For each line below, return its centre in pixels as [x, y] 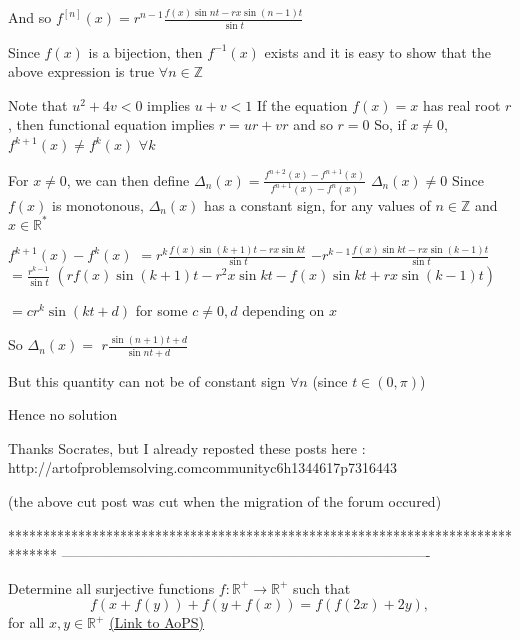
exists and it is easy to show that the [377, 51]
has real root [461, 104]
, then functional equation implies [111, 124]
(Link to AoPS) [157, 622]
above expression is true [81, 71]
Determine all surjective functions [111, 587]
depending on [283, 310]
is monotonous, [98, 204]
